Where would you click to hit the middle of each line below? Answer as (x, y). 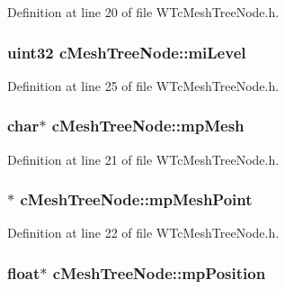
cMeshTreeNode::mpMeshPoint (136, 199)
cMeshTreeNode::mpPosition (159, 272)
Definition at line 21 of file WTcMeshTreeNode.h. (143, 159)
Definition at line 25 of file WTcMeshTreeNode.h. (143, 85)
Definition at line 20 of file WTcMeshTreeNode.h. (143, 12)
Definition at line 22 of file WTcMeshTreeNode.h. (143, 233)
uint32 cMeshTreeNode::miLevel (127, 52)
